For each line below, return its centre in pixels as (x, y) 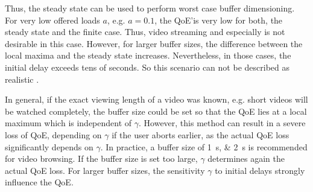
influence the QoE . (39, 182)
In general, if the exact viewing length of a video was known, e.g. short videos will (156, 99)
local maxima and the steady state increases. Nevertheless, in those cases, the (148, 55)
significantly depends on (49, 146)
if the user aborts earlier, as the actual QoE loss (201, 134)
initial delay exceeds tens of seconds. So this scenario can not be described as (147, 67)
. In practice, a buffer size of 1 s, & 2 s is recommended (204, 146)
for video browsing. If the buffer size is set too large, (101, 158)
